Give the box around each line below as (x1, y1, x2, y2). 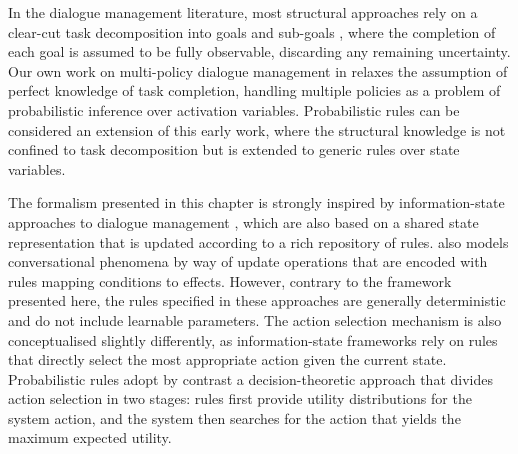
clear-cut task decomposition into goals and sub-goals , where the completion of (8, 21, 496, 42)
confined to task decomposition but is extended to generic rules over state (8, 139, 460, 160)
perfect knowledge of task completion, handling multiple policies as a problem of (8, 80, 501, 101)
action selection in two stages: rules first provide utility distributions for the (8, 388, 472, 409)
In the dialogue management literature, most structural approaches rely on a (8, 2, 478, 22)
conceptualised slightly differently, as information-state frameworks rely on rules (8, 329, 498, 350)
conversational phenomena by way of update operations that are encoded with (8, 251, 488, 272)
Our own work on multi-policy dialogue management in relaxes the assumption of (8, 60, 508, 81)
